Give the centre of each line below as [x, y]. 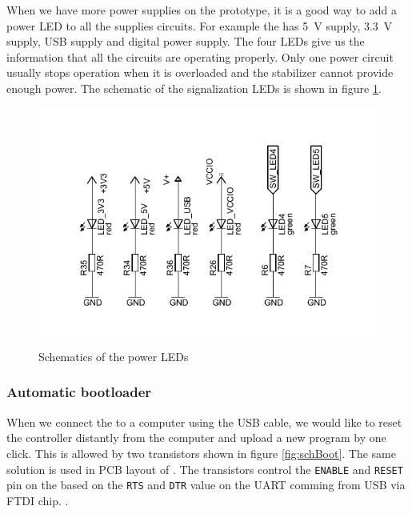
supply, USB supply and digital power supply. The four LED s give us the [186, 41]
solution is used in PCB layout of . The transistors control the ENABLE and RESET [205, 469]
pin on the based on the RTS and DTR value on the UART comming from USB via [206, 485]
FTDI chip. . [38, 500]
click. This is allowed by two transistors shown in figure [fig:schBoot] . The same [201, 453]
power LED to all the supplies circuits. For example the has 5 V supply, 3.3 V [200, 25]
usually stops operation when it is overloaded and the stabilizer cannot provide [200, 72]
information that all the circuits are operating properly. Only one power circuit [200, 56]
